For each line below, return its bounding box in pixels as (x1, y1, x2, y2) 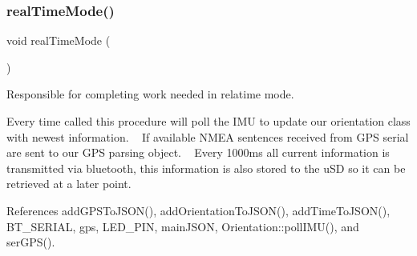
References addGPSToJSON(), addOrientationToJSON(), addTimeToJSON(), (6, 202, 391, 218)
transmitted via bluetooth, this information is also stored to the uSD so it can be (6, 159, 406, 176)
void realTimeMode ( (6, 32, 111, 49)
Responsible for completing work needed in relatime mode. (6, 86, 294, 102)
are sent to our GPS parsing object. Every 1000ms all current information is (6, 144, 390, 161)
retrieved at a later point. (6, 175, 132, 192)
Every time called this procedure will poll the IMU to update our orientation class (6, 113, 411, 129)
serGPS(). (6, 234, 55, 250)
